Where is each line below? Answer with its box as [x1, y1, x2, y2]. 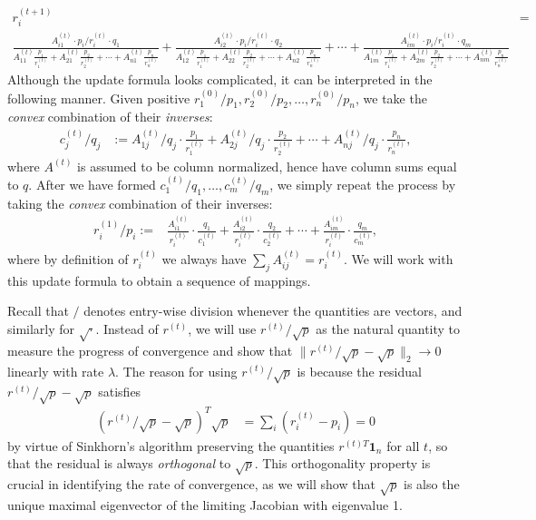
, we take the [356, 88, 427, 107]
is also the [404, 474, 460, 493]
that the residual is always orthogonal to [7, 454, 231, 473]
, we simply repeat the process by [269, 175, 456, 194]
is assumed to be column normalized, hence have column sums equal [77, 156, 457, 175]
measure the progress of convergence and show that [7, 340, 293, 359]
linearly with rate [7, 361, 104, 380]
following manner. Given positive [7, 88, 190, 107]
